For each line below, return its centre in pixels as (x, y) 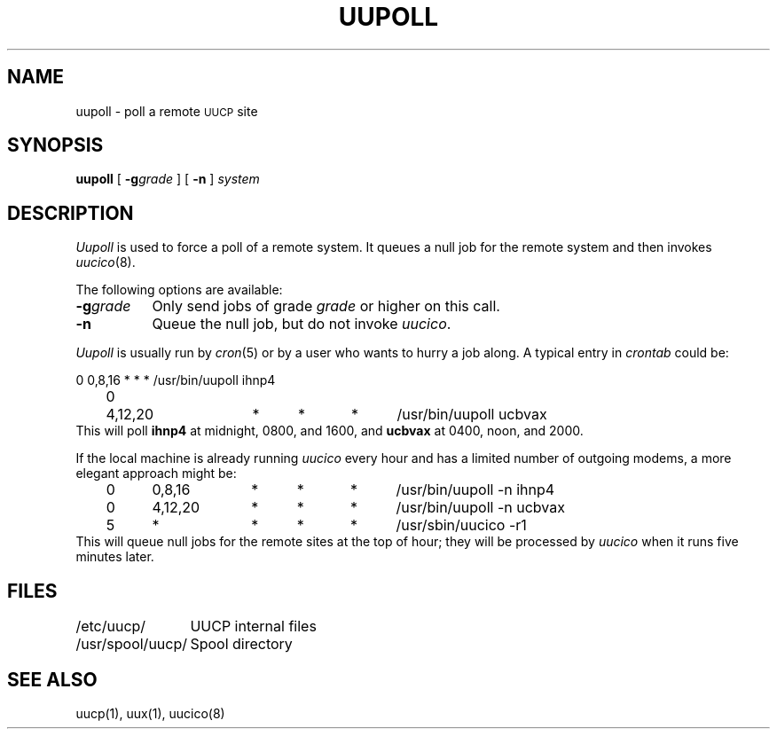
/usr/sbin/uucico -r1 (461, 525)
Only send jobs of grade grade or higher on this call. (326, 306)
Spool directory (241, 644)
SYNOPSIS (55, 145)
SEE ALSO (52, 679)
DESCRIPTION (71, 213)
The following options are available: (179, 290)
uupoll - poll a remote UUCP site (167, 111)
